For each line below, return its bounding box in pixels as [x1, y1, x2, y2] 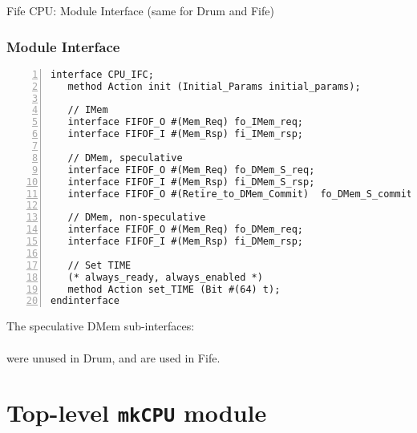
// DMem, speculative [67, 152, 183, 164]
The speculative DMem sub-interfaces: [6, 318, 195, 334]
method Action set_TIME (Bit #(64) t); [67, 283, 281, 295]
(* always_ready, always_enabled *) [67, 271, 263, 283]
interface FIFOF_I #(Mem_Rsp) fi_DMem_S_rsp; [67, 176, 315, 188]
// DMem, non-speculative [67, 212, 206, 224]
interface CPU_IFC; [51, 68, 154, 80]
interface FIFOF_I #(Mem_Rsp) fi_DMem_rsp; [67, 236, 303, 248]
